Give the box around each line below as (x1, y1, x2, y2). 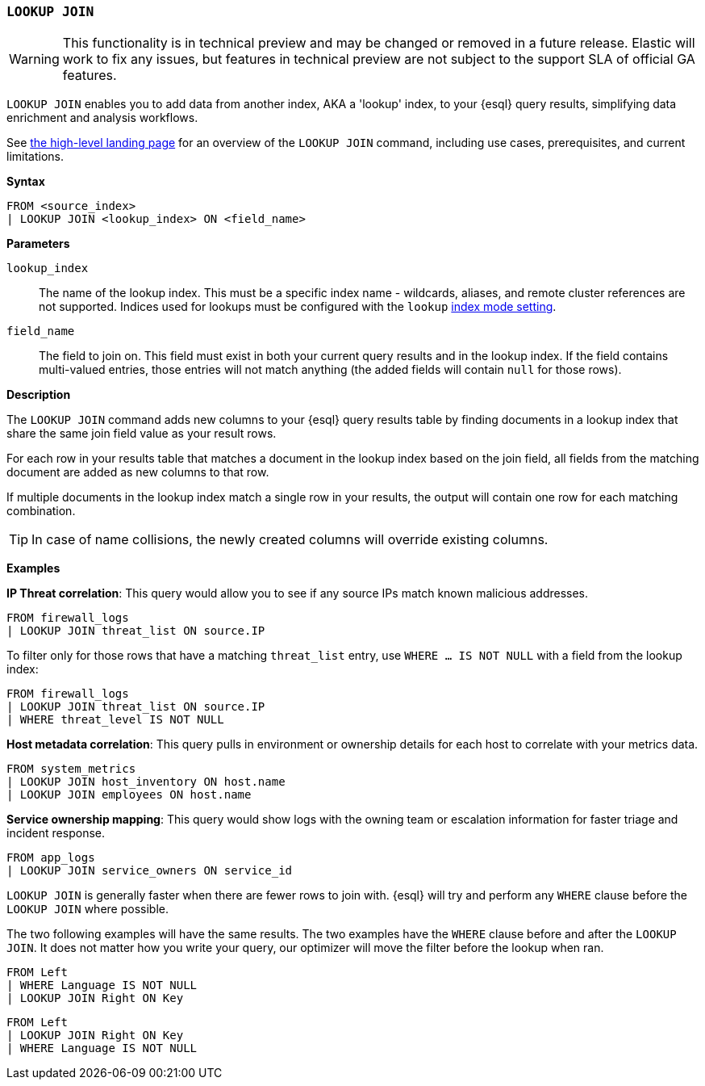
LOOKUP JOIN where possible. (6, 902, 169, 916)
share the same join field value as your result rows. (6, 426, 277, 441)
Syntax (6, 174, 45, 189)
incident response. (6, 826, 105, 841)
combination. (6, 504, 76, 518)
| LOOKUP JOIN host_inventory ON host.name (6, 775, 286, 789)
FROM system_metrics (6, 762, 136, 776)
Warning (9, 51, 60, 68)
